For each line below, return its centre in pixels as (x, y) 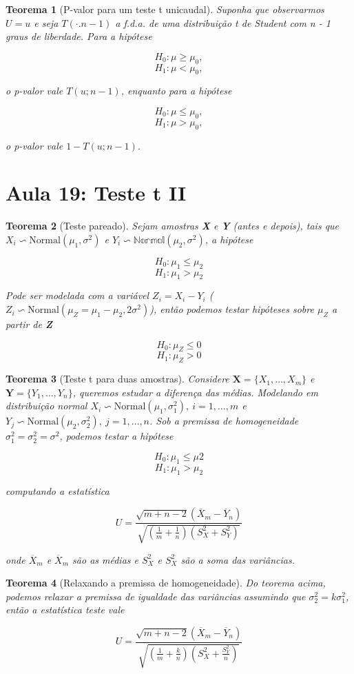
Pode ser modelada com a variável (77, 295)
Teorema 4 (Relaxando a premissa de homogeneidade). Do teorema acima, (166, 583)
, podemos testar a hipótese (116, 436)
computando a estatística (58, 490)
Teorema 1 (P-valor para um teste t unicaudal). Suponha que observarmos (165, 9)
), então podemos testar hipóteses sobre (232, 309)
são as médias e (105, 559)
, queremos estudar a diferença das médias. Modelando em (195, 392)
